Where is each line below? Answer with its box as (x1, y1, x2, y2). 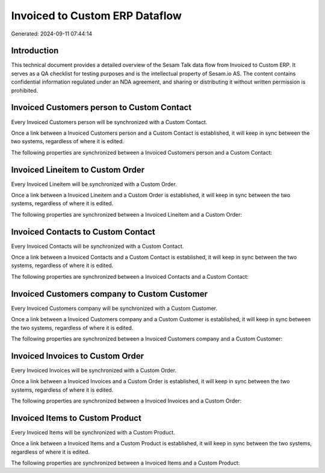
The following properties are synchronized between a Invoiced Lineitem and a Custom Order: (11, 211, 242, 218)
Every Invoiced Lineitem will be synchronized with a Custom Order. (11, 181, 177, 188)
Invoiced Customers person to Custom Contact (11, 102, 192, 113)
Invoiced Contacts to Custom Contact (11, 226, 156, 237)
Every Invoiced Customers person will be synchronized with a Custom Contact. (11, 118, 208, 126)
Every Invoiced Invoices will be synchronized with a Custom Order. (11, 366, 177, 374)
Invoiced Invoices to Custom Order (11, 351, 144, 361)
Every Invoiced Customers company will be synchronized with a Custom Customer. (11, 305, 218, 312)
